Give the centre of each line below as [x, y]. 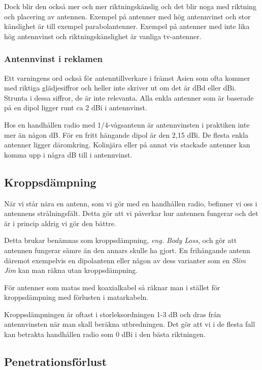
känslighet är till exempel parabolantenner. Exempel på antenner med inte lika [127, 26]
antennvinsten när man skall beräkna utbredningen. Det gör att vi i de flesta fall [130, 324]
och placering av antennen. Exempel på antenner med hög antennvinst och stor [127, 16]
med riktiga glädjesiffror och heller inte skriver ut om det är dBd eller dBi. [120, 88]
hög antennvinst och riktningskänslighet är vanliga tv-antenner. [103, 36]
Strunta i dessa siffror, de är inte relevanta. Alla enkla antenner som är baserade [129, 97]
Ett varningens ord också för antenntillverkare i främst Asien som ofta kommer [127, 78]
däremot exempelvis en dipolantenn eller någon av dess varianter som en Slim [125, 260]
